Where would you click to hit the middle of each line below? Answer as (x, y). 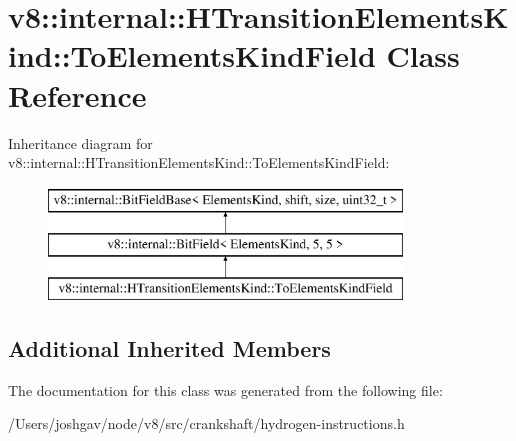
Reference (77, 94)
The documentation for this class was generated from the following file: (225, 389)
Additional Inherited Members (169, 348)
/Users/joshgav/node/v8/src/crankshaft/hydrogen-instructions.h (206, 423)
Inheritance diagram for (80, 142)
